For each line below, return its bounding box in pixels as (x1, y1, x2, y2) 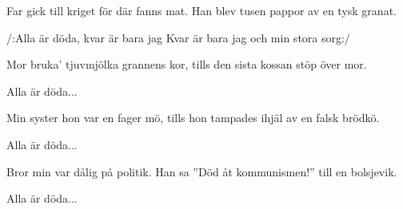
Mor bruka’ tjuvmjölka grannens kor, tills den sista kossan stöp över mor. (6, 56, 367, 73)
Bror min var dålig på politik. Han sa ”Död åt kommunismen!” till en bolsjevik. (6, 163, 397, 179)
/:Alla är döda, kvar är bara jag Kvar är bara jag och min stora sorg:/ (6, 29, 350, 45)
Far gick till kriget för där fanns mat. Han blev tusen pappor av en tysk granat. (6, 2, 397, 18)
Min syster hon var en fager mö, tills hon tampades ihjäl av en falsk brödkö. (6, 109, 380, 126)
